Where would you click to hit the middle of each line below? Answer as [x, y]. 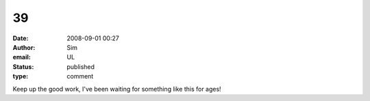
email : [22, 57]
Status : [23, 67]
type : [21, 76]
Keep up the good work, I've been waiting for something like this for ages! [117, 89]
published [81, 67]
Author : [24, 47]
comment [80, 76]
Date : [21, 38]
